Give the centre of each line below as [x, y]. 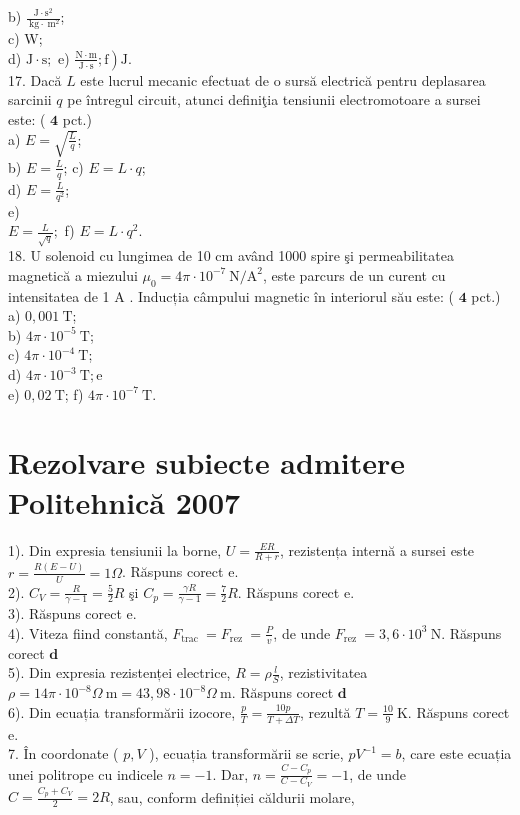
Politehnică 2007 [124, 501]
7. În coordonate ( [63, 753]
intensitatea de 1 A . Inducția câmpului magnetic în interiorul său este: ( [231, 295]
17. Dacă [35, 79]
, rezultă [325, 711]
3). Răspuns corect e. [72, 613]
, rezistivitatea [323, 672]
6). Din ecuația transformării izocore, [122, 711]
